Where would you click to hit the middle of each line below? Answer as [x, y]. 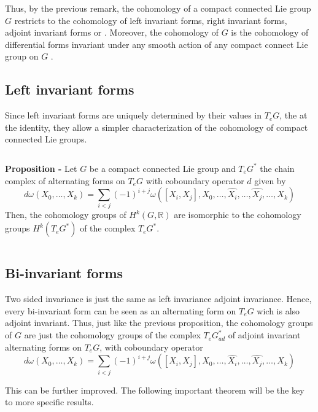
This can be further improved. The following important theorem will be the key [155, 390]
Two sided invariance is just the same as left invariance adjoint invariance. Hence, [158, 299]
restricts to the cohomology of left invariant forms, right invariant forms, [151, 20]
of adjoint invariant [264, 335]
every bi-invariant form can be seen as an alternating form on [121, 310]
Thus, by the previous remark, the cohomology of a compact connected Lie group [158, 8]
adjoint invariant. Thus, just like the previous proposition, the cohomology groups [159, 323]
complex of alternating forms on [65, 180]
